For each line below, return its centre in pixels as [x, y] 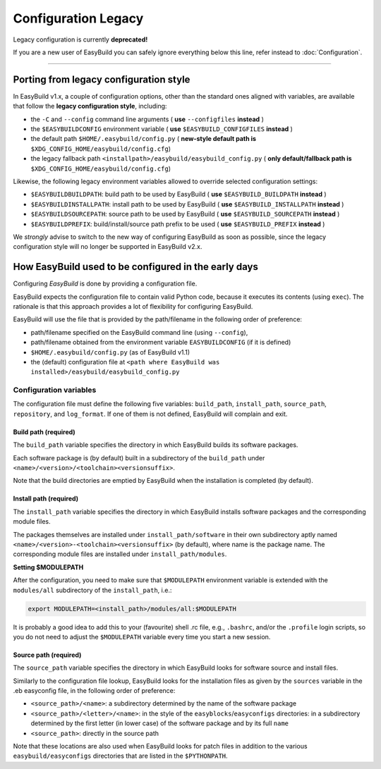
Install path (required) [46, 499]
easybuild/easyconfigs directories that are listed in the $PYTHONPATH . [121, 756]
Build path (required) [44, 432]
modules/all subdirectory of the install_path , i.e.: [92, 590]
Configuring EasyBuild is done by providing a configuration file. [105, 284]
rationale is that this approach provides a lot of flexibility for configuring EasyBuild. [133, 306]
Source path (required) [47, 655]
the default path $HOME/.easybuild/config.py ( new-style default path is [144, 139]
